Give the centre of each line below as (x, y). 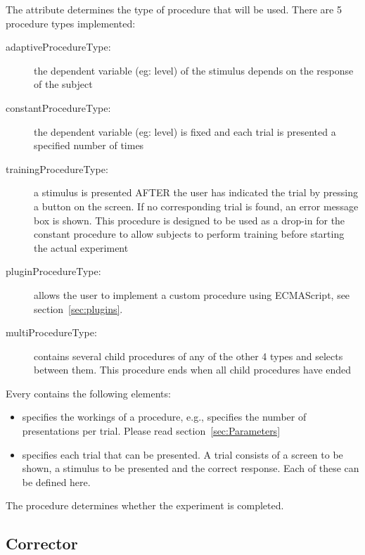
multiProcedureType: (51, 332)
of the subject (63, 84)
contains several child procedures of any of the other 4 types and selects (188, 356)
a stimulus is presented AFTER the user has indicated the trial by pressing (196, 192)
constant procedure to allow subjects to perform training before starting (189, 234)
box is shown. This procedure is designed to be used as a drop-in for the (190, 220)
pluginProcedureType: (53, 271)
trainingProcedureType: (57, 168)
